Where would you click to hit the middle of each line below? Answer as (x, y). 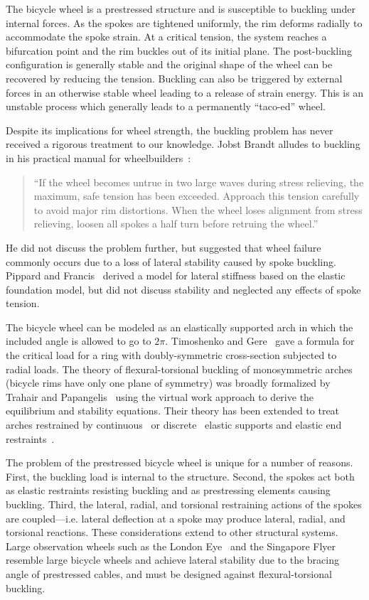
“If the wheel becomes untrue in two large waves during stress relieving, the (199, 182)
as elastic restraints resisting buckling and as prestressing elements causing (168, 490)
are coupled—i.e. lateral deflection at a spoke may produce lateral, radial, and (176, 518)
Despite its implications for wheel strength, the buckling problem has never (170, 130)
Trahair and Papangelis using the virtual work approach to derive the (160, 396)
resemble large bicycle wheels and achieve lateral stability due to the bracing (172, 560)
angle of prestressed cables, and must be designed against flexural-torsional (169, 573)
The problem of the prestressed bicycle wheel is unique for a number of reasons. (180, 462)
